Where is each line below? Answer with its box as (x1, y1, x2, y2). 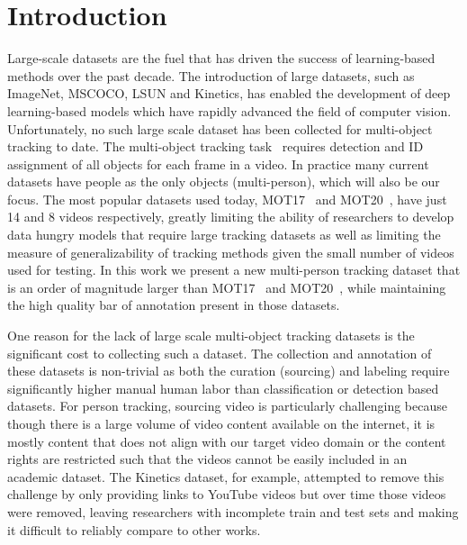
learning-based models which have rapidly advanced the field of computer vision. (7, 101, 452, 120)
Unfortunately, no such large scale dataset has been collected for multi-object (7, 119, 433, 138)
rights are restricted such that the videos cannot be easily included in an (7, 450, 408, 468)
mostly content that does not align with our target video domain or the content (7, 431, 446, 450)
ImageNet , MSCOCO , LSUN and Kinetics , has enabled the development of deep (7, 84, 451, 103)
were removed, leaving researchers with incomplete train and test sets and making (7, 502, 459, 521)
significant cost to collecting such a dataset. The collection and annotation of (7, 343, 432, 362)
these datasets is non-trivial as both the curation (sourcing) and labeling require (7, 361, 450, 380)
